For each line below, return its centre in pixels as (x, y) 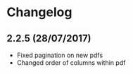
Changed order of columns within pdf (71, 63)
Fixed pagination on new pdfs (60, 55)
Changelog (39, 12)
